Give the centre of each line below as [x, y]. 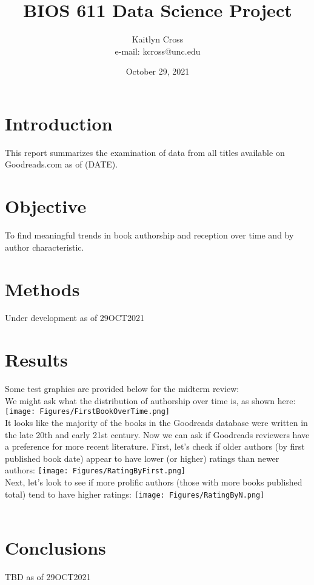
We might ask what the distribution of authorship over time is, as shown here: [150, 400]
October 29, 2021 [158, 71]
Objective [46, 206]
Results [36, 360]
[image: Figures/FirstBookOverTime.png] [88, 412]
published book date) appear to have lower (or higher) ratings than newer [142, 458]
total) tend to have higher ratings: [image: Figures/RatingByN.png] [135, 494]
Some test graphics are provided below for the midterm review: [122, 389]
